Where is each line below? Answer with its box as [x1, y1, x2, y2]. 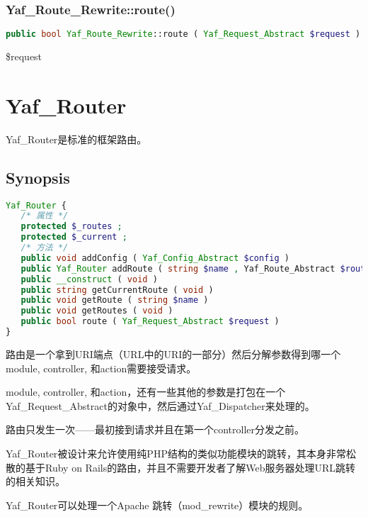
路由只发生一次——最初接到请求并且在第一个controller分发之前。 [6, 422, 305, 437]
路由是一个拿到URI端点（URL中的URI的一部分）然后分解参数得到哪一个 [6, 346, 341, 361]
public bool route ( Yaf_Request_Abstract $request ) [21, 316, 280, 327]
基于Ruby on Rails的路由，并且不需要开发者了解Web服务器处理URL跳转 [25, 460, 355, 474]
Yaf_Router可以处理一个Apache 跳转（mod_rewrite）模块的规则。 [6, 497, 309, 512]
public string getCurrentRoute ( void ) [21, 284, 214, 295]
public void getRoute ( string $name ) [21, 295, 209, 306]
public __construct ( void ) [21, 274, 158, 284]
